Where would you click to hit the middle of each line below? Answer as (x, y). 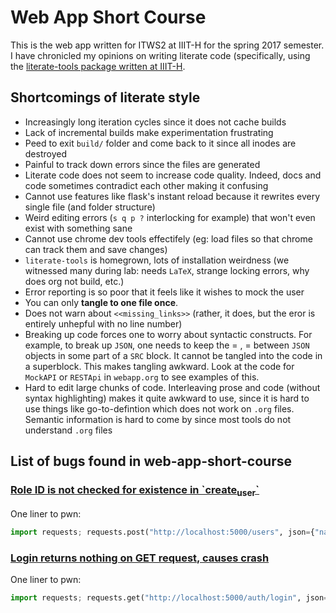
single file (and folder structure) (90, 207)
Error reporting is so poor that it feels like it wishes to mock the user (164, 292)
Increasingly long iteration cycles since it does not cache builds (155, 122)
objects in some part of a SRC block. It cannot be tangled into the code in (173, 355)
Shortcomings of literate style (105, 97)
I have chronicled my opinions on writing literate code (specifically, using (160, 55)
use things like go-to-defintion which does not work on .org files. (159, 408)
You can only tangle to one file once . (101, 302)
